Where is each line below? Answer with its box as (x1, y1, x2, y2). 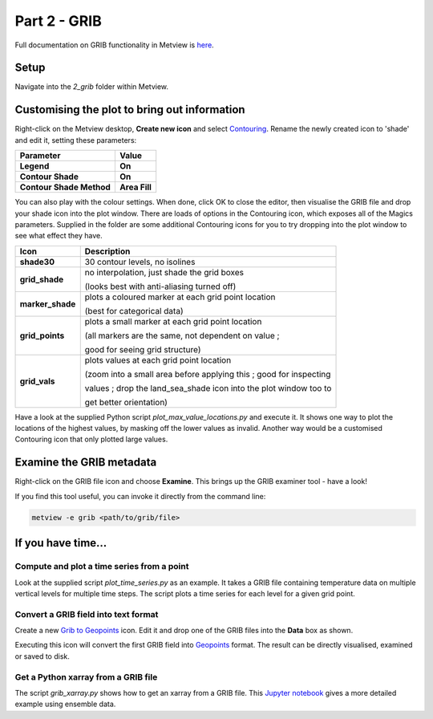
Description (84, 246, 131, 257)
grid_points (19, 330, 65, 341)
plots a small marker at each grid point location (84, 315, 262, 327)
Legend (19, 160, 50, 172)
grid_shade (19, 274, 64, 285)
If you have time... (14, 536, 107, 550)
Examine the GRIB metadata (14, 456, 157, 469)
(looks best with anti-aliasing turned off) (84, 281, 237, 292)
